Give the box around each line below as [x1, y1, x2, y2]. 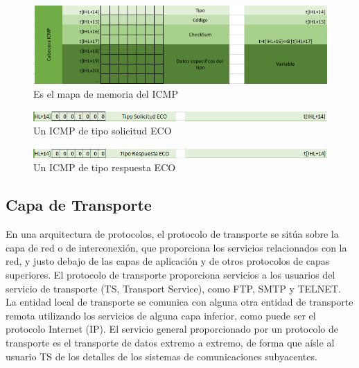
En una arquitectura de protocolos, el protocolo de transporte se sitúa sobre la [6, 227, 339, 241]
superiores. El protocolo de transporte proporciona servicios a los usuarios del [6, 267, 335, 281]
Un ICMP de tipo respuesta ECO [33, 160, 176, 175]
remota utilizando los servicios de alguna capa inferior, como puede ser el [6, 308, 316, 322]
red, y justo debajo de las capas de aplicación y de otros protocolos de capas [6, 254, 330, 268]
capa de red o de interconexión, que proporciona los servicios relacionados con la [6, 240, 347, 254]
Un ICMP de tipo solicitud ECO [33, 123, 172, 138]
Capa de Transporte [6, 194, 152, 216]
